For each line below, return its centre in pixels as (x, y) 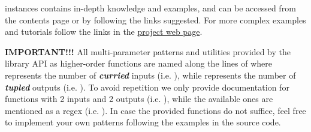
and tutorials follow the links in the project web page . (104, 31)
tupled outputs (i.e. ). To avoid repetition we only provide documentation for (147, 87)
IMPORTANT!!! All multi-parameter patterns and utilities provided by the (148, 51)
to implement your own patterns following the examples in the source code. (143, 122)
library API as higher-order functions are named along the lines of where (138, 63)
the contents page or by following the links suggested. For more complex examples (155, 19)
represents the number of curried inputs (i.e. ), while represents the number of (150, 75)
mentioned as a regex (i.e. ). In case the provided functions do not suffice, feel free (155, 110)
